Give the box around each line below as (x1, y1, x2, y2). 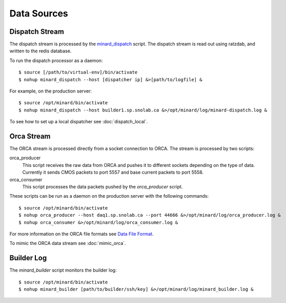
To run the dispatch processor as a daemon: (9, 57, 103, 64)
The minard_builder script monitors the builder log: (9, 267, 117, 273)
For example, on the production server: (9, 88, 92, 94)
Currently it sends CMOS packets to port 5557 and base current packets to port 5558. (22, 169, 204, 176)
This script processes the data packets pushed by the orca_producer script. (22, 184, 183, 190)
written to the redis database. (9, 48, 72, 54)
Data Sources (9, 8, 69, 19)
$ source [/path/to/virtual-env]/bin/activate (18, 69, 138, 75)
